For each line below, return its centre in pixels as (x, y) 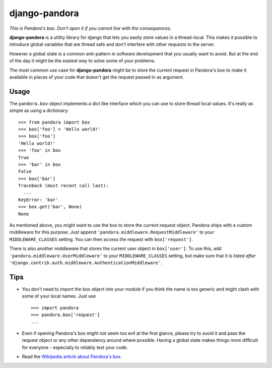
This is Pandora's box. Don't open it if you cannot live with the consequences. (90, 28)
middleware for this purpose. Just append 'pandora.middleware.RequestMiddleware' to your (112, 232)
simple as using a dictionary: (39, 110)
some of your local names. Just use (59, 296)
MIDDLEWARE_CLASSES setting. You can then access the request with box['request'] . (101, 239)
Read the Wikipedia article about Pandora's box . (72, 357)
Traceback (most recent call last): (63, 186)
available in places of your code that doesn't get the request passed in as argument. (96, 77)
